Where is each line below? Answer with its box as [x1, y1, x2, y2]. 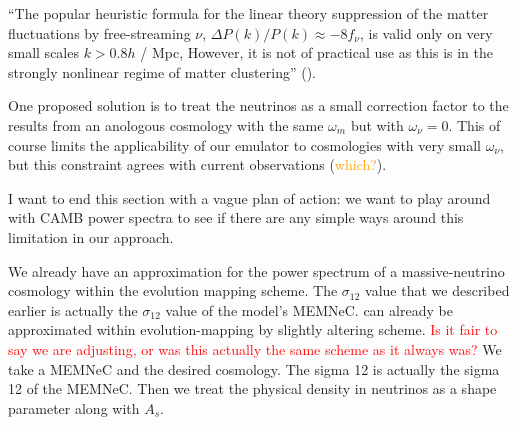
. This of [448, 114, 501, 135]
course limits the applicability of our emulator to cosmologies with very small [8, 134, 482, 155]
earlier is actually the [8, 299, 138, 320]
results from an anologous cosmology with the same [8, 114, 324, 135]
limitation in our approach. [8, 226, 174, 247]
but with [350, 114, 404, 135]
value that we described [365, 280, 510, 301]
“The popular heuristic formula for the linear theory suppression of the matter [8, 3, 489, 23]
